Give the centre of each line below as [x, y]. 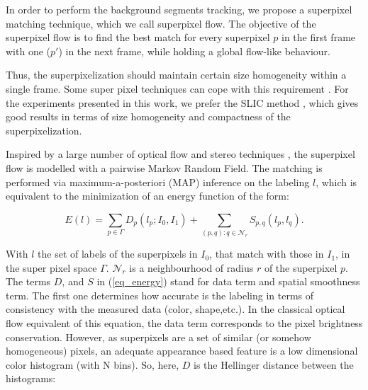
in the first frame [319, 37]
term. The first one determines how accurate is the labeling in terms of [160, 295]
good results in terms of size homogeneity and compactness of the [148, 116]
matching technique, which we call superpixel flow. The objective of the [161, 23]
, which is [336, 182]
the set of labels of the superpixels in [118, 254]
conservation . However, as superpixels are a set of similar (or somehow [158, 337]
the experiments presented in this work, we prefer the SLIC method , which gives [182, 102]
